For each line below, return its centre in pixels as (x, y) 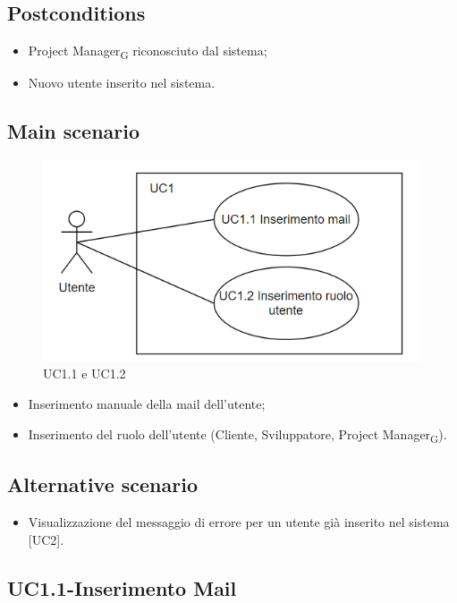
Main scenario (74, 131)
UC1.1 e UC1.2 (85, 374)
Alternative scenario (103, 484)
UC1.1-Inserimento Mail (122, 587)
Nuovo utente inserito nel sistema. (122, 83)
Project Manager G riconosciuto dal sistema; (148, 51)
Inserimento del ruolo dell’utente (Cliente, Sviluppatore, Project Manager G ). (237, 435)
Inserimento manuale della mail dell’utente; (147, 403)
